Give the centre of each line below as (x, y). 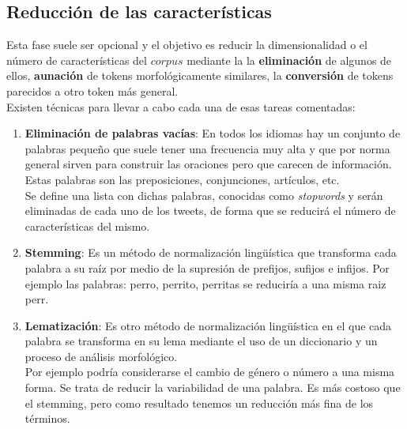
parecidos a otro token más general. (92, 90)
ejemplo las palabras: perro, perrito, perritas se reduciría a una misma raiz (205, 283)
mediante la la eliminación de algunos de (289, 60)
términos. (47, 418)
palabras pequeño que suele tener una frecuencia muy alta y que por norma (207, 148)
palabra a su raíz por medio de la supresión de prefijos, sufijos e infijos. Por (207, 267)
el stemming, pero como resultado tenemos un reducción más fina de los (199, 403)
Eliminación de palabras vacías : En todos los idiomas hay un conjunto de (213, 133)
